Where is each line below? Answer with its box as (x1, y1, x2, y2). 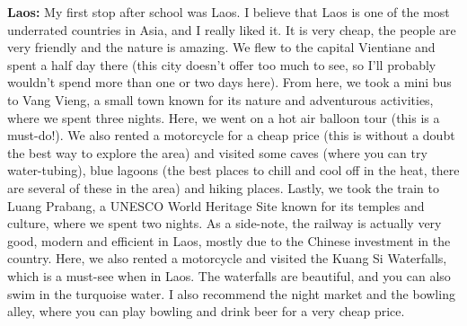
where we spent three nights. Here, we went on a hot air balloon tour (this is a (7, 108, 440, 127)
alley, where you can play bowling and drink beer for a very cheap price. (7, 302, 405, 321)
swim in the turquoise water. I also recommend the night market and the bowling (7, 284, 455, 303)
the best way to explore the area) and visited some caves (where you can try (7, 143, 427, 162)
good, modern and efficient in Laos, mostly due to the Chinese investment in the (7, 231, 451, 250)
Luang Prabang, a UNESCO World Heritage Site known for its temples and (7, 196, 425, 215)
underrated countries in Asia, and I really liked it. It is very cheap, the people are (7, 20, 456, 39)
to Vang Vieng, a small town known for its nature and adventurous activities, (7, 90, 434, 109)
